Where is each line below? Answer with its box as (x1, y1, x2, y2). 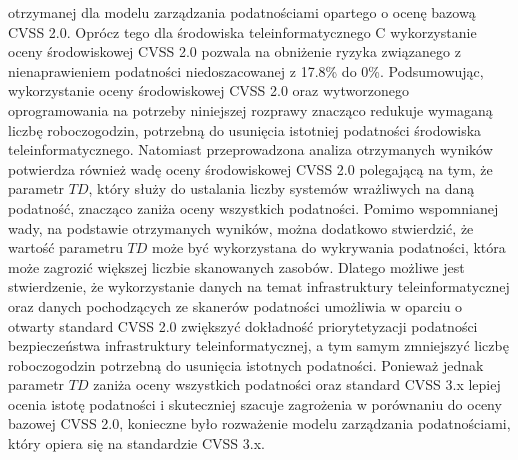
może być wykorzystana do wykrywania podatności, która (152, 237, 506, 258)
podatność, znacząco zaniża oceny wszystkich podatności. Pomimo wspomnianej (8, 197, 499, 218)
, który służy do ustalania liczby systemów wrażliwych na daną (88, 178, 475, 199)
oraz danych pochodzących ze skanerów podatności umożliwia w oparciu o (8, 295, 463, 316)
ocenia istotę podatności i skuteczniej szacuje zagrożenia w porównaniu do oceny (8, 393, 502, 414)
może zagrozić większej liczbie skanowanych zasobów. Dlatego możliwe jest (8, 256, 465, 277)
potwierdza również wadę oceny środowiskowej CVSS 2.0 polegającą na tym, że (8, 158, 493, 179)
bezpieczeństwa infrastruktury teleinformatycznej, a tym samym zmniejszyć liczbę (8, 335, 509, 356)
